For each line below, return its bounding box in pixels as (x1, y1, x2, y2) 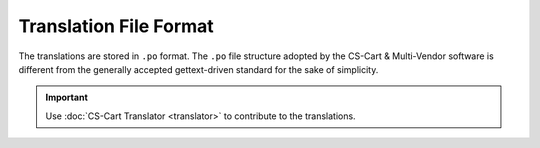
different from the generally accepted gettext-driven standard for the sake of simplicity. (18, 63, 379, 75)
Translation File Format (18, 15, 214, 37)
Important (45, 91, 89, 104)
